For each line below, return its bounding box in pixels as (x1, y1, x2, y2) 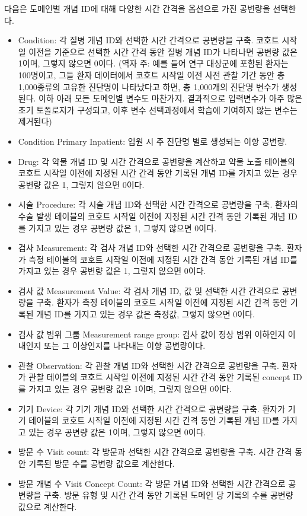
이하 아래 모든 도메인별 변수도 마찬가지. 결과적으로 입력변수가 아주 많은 (39, 92, 303, 104)
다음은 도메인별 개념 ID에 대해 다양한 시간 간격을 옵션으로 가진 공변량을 (4, 2, 270, 14)
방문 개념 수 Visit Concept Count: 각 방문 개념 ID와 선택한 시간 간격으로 (18, 477, 286, 489)
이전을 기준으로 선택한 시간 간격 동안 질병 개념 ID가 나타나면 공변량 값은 (28, 45, 298, 58)
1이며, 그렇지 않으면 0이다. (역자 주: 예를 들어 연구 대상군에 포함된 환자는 (18, 57, 289, 69)
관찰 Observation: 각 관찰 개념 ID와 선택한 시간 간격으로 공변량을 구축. (18, 359, 279, 371)
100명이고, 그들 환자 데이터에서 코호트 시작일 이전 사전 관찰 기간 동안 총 (18, 68, 285, 81)
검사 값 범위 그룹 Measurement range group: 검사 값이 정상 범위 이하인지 (18, 327, 286, 340)
